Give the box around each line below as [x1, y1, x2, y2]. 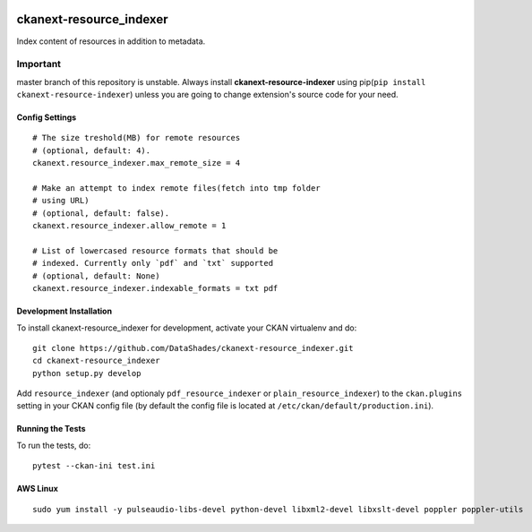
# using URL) [32, 195, 90, 206]
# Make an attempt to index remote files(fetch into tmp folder [32, 184, 322, 193]
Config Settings [16, 112, 77, 123]
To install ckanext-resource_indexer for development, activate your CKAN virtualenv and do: [16, 322, 357, 333]
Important [16, 58, 62, 71]
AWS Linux [16, 484, 58, 494]
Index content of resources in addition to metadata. [16, 36, 206, 47]
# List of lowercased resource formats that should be [32, 245, 279, 255]
